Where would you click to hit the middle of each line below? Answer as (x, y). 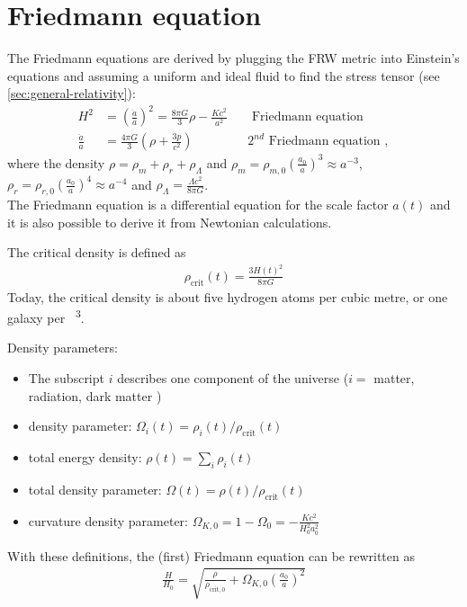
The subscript (66, 377)
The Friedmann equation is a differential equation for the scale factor (198, 205)
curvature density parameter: (108, 520)
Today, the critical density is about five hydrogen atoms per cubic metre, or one (228, 296)
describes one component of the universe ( (233, 377)
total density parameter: (95, 489)
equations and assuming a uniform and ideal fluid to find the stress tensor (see (224, 75)
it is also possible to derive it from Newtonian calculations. (170, 222)
